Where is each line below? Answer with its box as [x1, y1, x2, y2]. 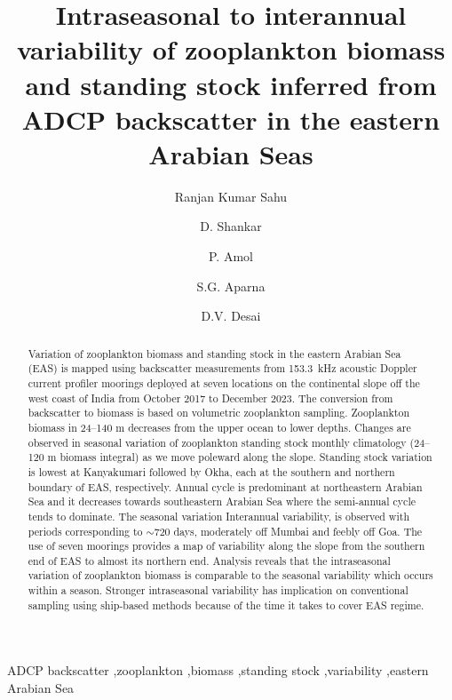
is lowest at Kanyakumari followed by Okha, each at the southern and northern [28, 464, 395, 479]
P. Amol [209, 247, 253, 266]
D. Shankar [200, 217, 262, 235]
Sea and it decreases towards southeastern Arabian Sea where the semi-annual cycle [28, 494, 416, 509]
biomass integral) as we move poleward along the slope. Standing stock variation [59, 449, 432, 465]
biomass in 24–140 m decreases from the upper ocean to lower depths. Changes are [28, 419, 411, 434]
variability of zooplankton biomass [16, 31, 446, 68]
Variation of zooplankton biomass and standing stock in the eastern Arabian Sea [28, 346, 401, 361]
